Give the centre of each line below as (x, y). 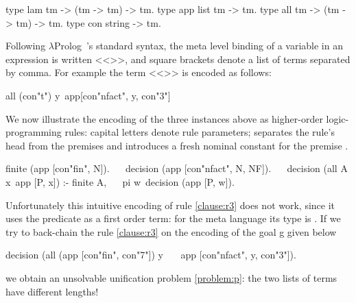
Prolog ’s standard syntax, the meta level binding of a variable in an (199, 46)
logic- (337, 118)
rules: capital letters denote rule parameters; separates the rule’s (200, 132)
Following (26, 46)
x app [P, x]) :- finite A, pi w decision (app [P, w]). (120, 181)
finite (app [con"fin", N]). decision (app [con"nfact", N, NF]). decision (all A (177, 168)
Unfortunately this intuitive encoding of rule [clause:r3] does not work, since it (170, 205)
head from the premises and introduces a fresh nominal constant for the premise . (177, 145)
